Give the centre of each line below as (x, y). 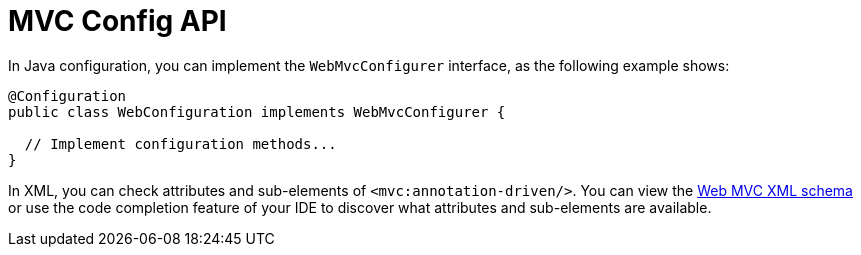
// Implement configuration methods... (180, 143)
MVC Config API (117, 21)
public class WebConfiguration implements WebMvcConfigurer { (257, 111)
